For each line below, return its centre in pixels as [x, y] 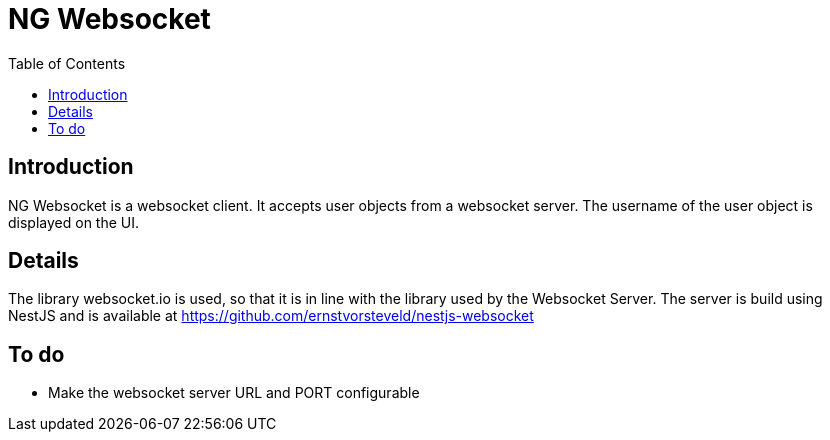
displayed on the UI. [74, 222]
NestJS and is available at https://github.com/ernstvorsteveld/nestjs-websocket [271, 316]
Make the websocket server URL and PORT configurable [234, 393]
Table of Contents [67, 63]
